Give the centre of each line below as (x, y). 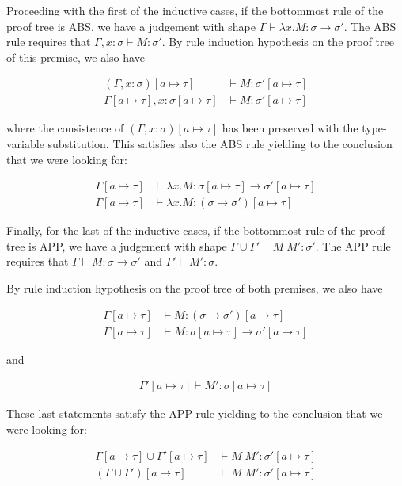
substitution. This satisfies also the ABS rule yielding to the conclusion (220, 144)
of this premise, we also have (76, 57)
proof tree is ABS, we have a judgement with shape (131, 26)
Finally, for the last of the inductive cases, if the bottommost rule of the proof (196, 230)
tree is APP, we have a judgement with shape (117, 245)
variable (25, 144)
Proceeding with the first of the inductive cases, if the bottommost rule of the (195, 10)
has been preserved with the (290, 128)
